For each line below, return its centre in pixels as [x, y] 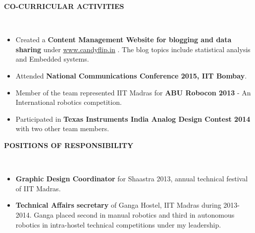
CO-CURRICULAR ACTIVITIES [64, 6]
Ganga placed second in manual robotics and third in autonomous [134, 214]
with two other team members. [62, 128]
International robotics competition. [69, 102]
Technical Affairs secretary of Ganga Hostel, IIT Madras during [118, 205]
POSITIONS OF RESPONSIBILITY [69, 145]
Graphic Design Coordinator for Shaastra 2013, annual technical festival [132, 179]
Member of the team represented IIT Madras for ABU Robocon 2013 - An [133, 92]
